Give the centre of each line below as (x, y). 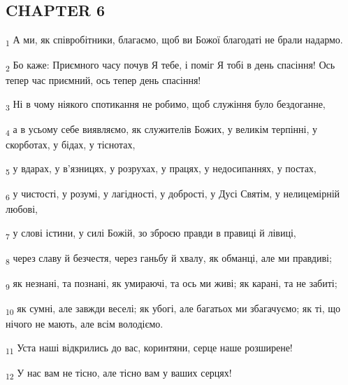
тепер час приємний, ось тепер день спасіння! (103, 80)
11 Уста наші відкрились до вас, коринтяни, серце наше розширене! (149, 348)
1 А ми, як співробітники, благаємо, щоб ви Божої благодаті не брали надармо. (174, 40)
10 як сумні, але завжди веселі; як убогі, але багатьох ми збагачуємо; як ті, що (173, 309)
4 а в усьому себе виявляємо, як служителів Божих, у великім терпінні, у (161, 130)
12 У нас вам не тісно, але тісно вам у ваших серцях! (119, 373)
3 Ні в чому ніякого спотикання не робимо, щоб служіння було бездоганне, (166, 105)
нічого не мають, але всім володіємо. (85, 324)
